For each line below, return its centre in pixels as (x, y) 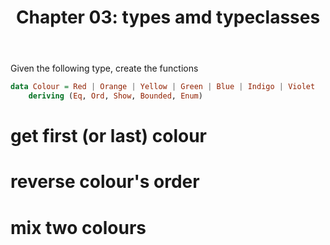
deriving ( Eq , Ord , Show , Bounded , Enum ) (115, 96)
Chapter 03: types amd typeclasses (168, 17)
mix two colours (78, 227)
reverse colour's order (105, 182)
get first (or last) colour (109, 136)
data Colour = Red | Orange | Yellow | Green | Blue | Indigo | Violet (163, 87)
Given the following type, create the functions (104, 68)
